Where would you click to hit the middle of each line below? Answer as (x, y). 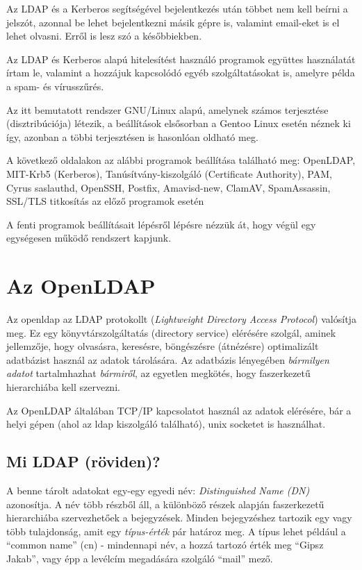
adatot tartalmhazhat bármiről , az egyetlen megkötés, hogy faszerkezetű (158, 373)
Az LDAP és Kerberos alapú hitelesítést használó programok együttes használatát (181, 59)
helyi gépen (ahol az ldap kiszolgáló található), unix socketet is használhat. (166, 424)
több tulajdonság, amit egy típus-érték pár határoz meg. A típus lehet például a (176, 531)
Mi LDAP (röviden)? (83, 461)
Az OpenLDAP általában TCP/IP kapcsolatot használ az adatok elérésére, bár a (179, 410)
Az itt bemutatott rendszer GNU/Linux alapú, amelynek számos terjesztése (167, 109)
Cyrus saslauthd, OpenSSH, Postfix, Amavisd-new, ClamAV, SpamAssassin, (168, 187)
